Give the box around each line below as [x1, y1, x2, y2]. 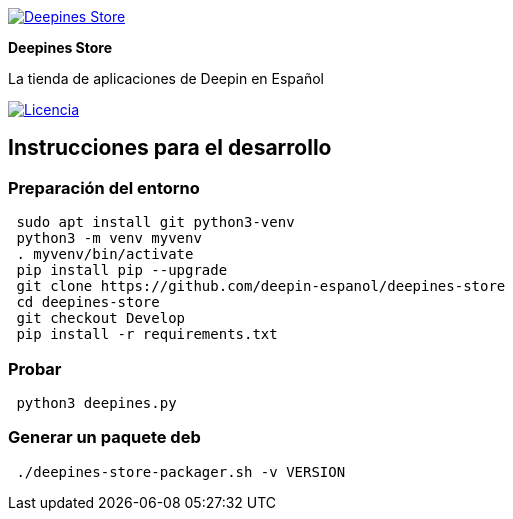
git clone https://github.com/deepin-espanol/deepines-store [16, 278, 506, 295]
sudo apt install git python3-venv [16, 214, 295, 231]
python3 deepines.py [16, 394, 177, 411]
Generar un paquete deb [8, 427, 201, 448]
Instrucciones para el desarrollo [8, 135, 332, 161]
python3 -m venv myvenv [16, 230, 202, 247]
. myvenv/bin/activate [16, 246, 194, 263]
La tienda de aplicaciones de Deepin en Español [8, 70, 324, 87]
